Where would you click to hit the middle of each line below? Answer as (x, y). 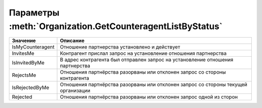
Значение (24, 41)
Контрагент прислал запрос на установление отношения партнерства (143, 53)
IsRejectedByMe (31, 88)
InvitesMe (23, 53)
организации (75, 91)
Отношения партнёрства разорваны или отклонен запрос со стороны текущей (154, 85)
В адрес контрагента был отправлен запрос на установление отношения (147, 60)
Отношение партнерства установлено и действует (120, 47)
